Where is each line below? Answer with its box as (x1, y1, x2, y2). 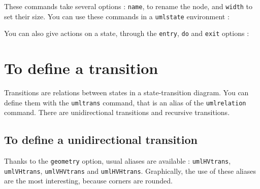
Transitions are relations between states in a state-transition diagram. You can (4, 87, 249, 98)
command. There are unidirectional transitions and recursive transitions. (4, 107, 230, 118)
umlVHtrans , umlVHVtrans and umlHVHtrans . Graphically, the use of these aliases (4, 165, 256, 176)
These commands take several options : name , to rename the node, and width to (4, 1, 253, 11)
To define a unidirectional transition (4, 132, 198, 147)
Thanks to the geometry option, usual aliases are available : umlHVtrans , (4, 156, 231, 166)
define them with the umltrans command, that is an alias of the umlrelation (4, 97, 246, 107)
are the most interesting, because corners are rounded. (4, 175, 173, 186)
